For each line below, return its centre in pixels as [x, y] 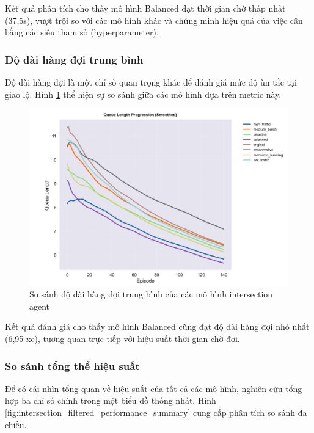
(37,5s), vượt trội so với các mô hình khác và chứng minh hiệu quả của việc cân [154, 20]
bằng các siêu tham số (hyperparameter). [82, 32]
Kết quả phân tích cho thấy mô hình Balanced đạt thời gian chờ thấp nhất [145, 8]
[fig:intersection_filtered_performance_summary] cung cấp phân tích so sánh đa [156, 412]
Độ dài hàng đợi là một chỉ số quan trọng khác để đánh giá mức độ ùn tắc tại [151, 82]
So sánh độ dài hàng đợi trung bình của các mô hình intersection [151, 294]
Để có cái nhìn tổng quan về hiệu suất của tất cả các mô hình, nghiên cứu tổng [154, 388]
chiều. [16, 424]
